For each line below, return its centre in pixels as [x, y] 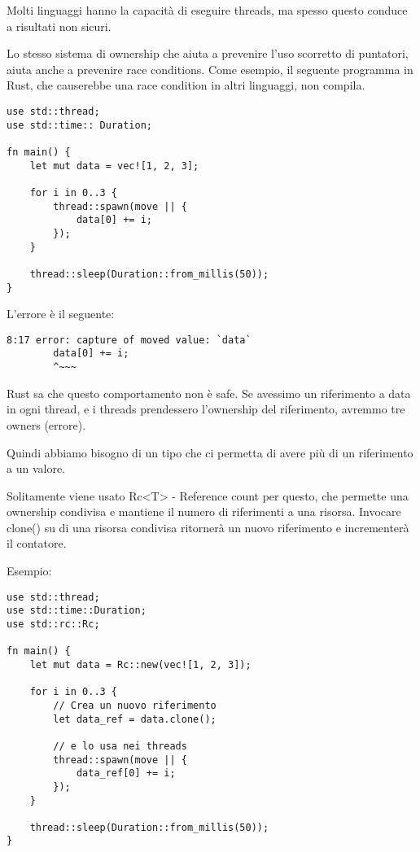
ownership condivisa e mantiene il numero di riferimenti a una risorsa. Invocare [204, 511]
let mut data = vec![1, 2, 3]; [114, 166]
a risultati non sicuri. [59, 26]
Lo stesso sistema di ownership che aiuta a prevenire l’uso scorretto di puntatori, [208, 53]
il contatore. [37, 543]
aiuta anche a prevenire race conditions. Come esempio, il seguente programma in [210, 69]
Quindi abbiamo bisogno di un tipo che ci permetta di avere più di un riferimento [210, 452]
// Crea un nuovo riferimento [135, 705]
